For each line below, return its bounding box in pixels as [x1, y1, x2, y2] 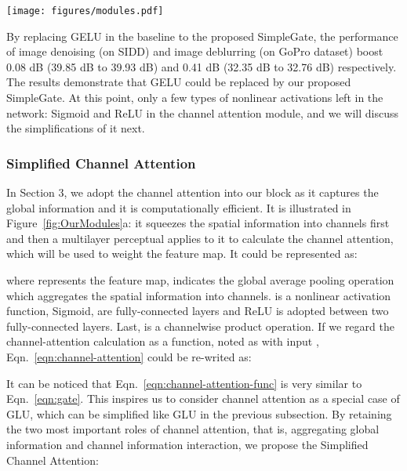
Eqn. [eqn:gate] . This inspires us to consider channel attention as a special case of [6, 390, 400, 407]
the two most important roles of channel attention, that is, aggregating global [6, 421, 380, 437]
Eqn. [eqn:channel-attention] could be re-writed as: [6, 348, 252, 364]
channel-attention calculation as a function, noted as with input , [6, 333, 319, 350]
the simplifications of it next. [6, 120, 145, 136]
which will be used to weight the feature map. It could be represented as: [6, 245, 358, 262]
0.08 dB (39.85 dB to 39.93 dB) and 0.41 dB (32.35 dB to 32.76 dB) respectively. [6, 58, 397, 74]
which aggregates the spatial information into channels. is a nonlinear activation [6, 287, 391, 303]
